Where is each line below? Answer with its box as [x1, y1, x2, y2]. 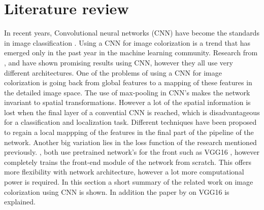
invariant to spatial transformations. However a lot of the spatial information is [4, 97, 251, 108]
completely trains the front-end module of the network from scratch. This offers [4, 156, 252, 167]
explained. [4, 196, 36, 207]
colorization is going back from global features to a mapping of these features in [4, 77, 252, 88]
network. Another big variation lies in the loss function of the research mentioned [4, 136, 257, 147]
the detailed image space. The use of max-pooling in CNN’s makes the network [4, 87, 250, 97]
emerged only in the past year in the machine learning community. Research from [4, 47, 258, 58]
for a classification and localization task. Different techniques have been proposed [4, 117, 257, 127]
